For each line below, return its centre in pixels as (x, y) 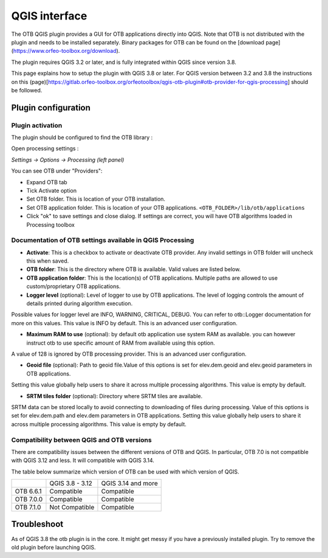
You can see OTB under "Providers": (57, 171)
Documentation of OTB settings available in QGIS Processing (103, 240)
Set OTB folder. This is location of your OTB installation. (96, 199)
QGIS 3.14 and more (129, 483)
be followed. (27, 90)
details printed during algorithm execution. (80, 303)
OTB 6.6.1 (28, 491)
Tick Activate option (52, 191)
